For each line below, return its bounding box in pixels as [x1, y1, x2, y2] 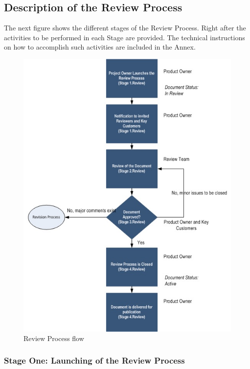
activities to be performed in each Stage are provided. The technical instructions [4, 32, 245, 42]
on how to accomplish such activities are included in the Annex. [4, 42, 196, 52]
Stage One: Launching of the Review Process [4, 354, 185, 366]
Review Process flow [23, 333, 84, 343]
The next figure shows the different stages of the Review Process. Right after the [4, 23, 246, 33]
